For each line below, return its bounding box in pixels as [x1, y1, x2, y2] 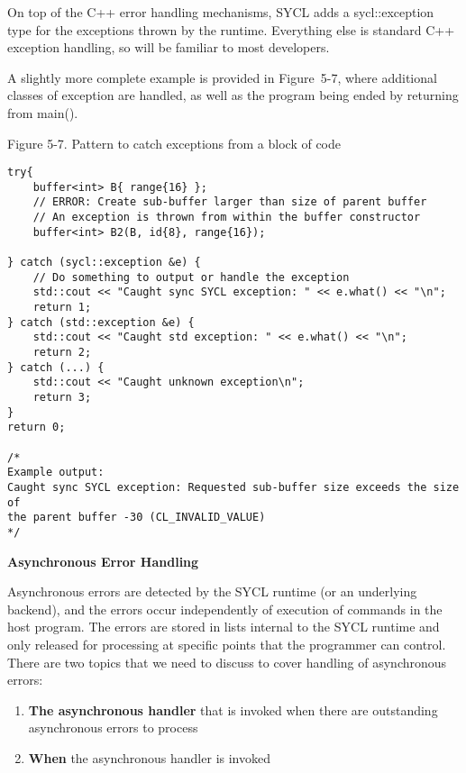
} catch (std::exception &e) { [7, 315, 195, 329]
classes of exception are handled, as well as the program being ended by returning [7, 86, 459, 105]
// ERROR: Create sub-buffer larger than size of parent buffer [32, 196, 427, 209]
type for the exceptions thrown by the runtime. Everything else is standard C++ [7, 20, 455, 39]
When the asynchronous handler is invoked [28, 748, 270, 767]
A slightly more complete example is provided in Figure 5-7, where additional [7, 68, 437, 86]
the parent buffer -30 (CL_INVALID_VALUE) [7, 511, 266, 524]
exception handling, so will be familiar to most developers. [7, 38, 330, 57]
